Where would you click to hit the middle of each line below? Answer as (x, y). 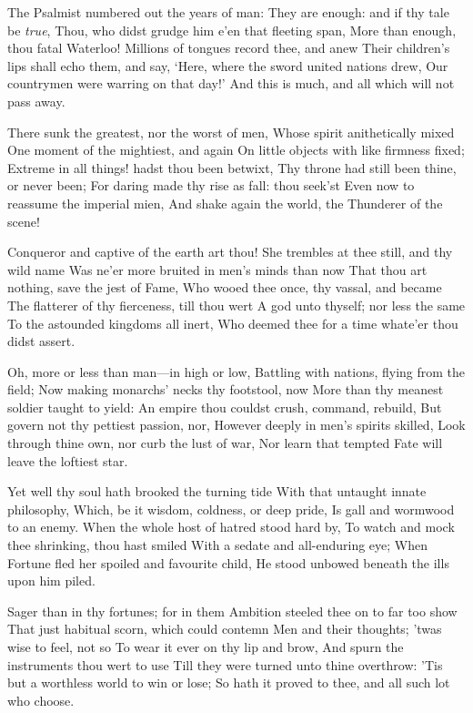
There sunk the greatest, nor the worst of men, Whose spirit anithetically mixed (231, 132)
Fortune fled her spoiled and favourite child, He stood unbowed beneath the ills (228, 562)
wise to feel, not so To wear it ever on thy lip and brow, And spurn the (206, 647)
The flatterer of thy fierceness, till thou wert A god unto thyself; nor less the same (236, 305)
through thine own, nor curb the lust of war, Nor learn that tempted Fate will (225, 443)
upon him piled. (51, 581)
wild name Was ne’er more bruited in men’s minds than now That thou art (217, 269)
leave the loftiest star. (68, 460)
